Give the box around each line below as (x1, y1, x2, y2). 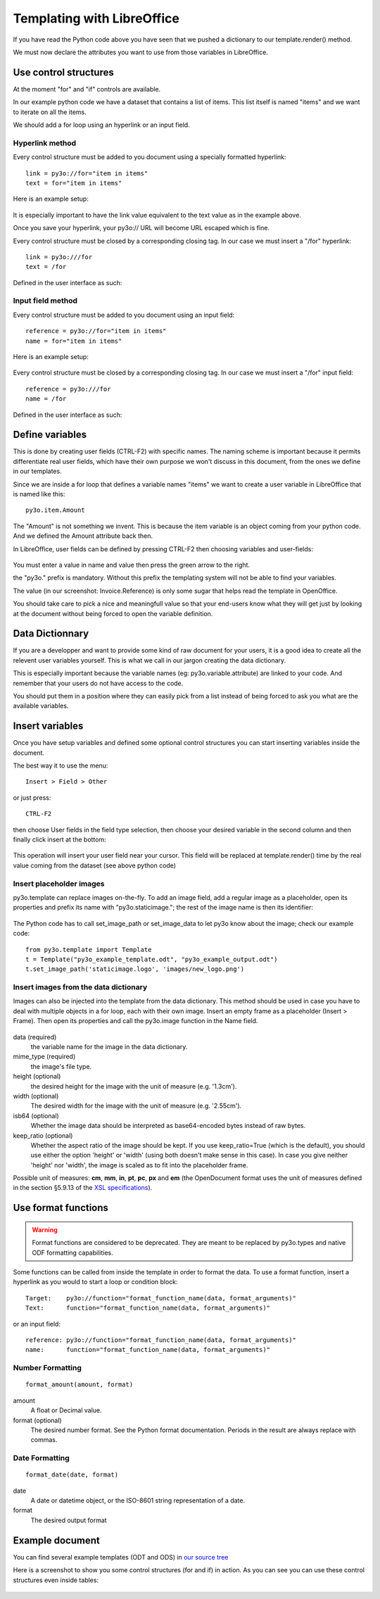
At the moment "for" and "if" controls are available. (13, 84, 161, 93)
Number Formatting (13, 1363, 82, 1373)
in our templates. (13, 467, 63, 475)
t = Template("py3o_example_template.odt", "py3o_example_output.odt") (25, 955, 278, 963)
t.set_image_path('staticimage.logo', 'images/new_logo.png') (25, 965, 245, 973)
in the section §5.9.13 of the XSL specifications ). (13, 1184, 153, 1192)
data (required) (13, 1032, 57, 1041)
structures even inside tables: (13, 1576, 99, 1584)
